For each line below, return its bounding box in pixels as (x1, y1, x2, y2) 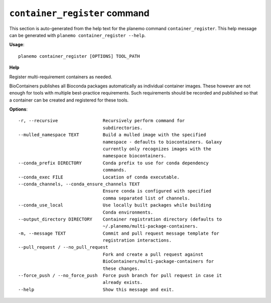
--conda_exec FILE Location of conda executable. (18, 174, 180, 180)
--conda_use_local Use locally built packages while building (18, 203, 212, 208)
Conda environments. (102, 209, 153, 215)
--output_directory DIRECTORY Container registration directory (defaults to (18, 216, 222, 222)
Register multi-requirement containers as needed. (9, 73, 112, 80)
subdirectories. (102, 125, 143, 131)
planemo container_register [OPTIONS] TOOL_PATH (18, 53, 140, 59)
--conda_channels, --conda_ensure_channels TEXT (18, 181, 140, 187)
